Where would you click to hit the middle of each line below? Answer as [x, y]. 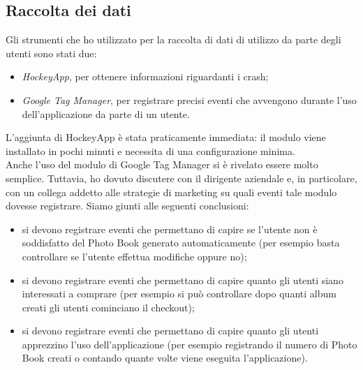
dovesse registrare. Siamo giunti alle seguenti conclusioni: [127, 206]
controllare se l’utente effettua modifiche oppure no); [134, 256]
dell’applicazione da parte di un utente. [106, 113]
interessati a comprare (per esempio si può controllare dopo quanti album [179, 294]
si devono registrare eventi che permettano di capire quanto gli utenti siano [183, 280]
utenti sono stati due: [51, 53]
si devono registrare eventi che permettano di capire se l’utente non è [170, 229]
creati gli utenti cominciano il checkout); [108, 307]
